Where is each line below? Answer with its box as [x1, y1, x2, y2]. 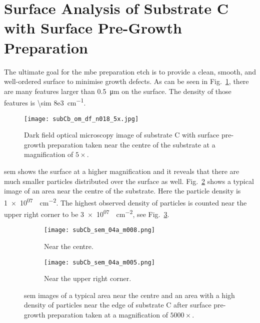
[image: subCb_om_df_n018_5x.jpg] [24, 115, 139, 122]
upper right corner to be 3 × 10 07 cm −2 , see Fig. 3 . [4, 207, 169, 219]
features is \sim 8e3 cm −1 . [4, 96, 86, 107]
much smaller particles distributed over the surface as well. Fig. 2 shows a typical [4, 175, 254, 186]
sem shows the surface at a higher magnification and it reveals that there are [4, 165, 239, 176]
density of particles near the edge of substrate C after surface [24, 299, 211, 310]
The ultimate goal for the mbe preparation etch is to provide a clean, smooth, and [4, 66, 256, 76]
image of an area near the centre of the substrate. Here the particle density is [4, 185, 241, 196]
